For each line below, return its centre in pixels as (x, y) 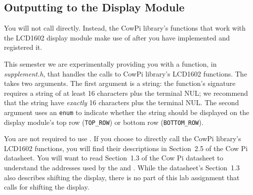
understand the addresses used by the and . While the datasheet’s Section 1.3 (122, 168)
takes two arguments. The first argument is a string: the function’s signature (120, 83)
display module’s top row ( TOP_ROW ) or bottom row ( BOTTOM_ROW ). (104, 122)
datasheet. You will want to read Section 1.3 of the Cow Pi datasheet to (114, 158)
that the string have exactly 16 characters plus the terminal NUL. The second (122, 102)
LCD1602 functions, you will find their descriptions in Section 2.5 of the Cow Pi (126, 148)
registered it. (23, 47)
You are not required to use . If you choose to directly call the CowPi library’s (123, 138)
